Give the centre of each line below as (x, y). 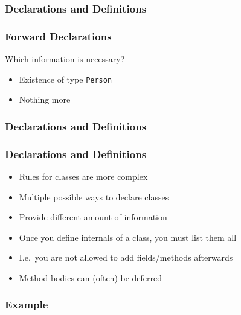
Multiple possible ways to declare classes (94, 196)
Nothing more (45, 99)
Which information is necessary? (65, 59)
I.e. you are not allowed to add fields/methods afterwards (126, 257)
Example (27, 304)
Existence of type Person (66, 79)
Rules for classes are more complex (83, 176)
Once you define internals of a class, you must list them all (128, 237)
